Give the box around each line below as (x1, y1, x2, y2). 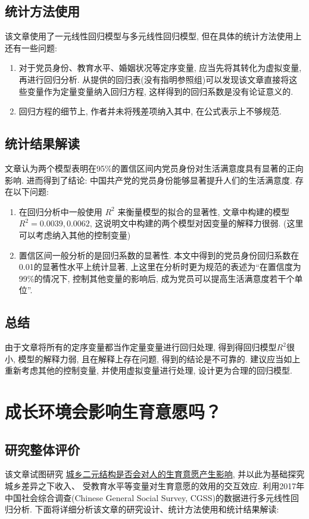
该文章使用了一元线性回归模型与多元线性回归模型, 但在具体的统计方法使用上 (5, 30, 302, 42)
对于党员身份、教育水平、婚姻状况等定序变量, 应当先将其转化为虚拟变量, (18, 61, 302, 74)
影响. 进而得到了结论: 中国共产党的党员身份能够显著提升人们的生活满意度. (5, 173, 292, 186)
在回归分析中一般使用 (18, 205, 102, 217)
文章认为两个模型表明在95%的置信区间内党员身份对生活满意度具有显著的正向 (5, 161, 304, 174)
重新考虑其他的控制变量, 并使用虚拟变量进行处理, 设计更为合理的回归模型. (5, 364, 292, 377)
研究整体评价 (5, 440, 80, 458)
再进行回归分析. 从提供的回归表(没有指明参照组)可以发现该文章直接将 (18, 73, 289, 85)
